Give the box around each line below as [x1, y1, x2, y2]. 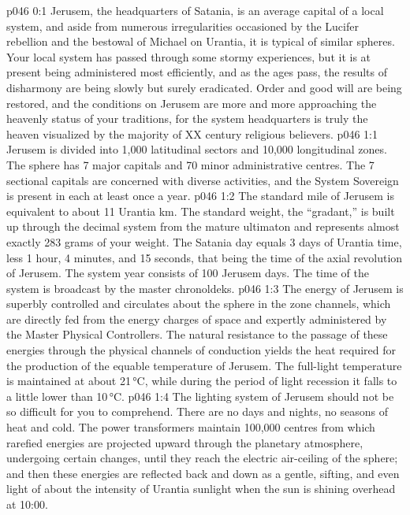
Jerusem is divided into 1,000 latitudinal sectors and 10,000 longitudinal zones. [6, 141, 387, 157]
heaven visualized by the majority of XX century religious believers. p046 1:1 [6, 125, 378, 142]
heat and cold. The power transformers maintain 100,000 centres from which [6, 419, 375, 435]
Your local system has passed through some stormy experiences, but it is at [6, 48, 371, 65]
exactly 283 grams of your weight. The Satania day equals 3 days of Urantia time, [6, 233, 402, 250]
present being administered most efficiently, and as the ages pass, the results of [6, 64, 387, 80]
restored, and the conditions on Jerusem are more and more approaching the [6, 94, 377, 111]
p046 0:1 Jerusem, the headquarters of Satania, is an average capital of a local [6, 2, 384, 18]
